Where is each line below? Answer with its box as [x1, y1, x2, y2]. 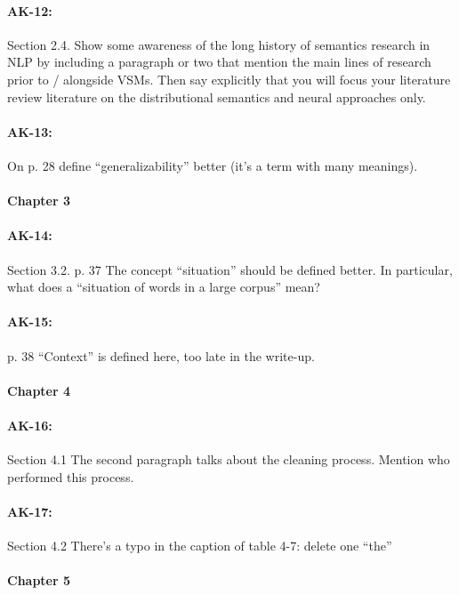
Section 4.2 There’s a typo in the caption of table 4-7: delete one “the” [7, 536, 392, 555]
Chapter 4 [7, 381, 71, 399]
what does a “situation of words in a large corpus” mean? [7, 277, 320, 296]
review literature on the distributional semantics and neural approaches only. [7, 87, 426, 106]
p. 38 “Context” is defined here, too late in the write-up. [7, 346, 315, 365]
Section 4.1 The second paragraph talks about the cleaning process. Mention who [7, 450, 450, 469]
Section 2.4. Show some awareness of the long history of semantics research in [7, 35, 431, 53]
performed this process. [7, 467, 134, 486]
